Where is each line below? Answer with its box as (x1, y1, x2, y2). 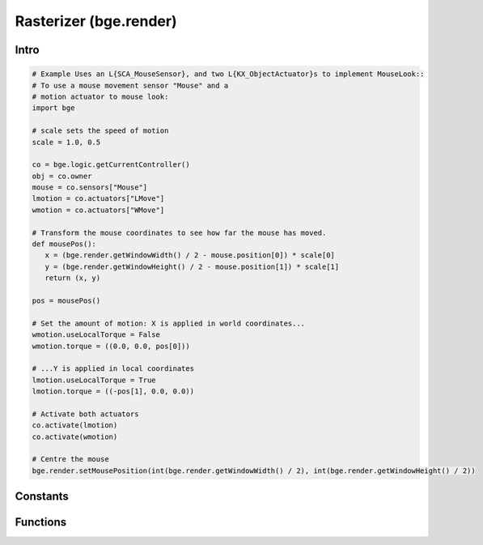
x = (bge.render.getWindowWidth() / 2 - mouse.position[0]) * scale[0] (44, 251, 336, 260)
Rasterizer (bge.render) (15, 12, 177, 30)
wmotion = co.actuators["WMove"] (32, 205, 165, 215)
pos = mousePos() (32, 296, 101, 305)
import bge (32, 104, 75, 113)
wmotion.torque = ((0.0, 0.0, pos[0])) (32, 341, 190, 351)
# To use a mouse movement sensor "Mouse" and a (32, 81, 229, 90)
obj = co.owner (32, 171, 92, 181)
